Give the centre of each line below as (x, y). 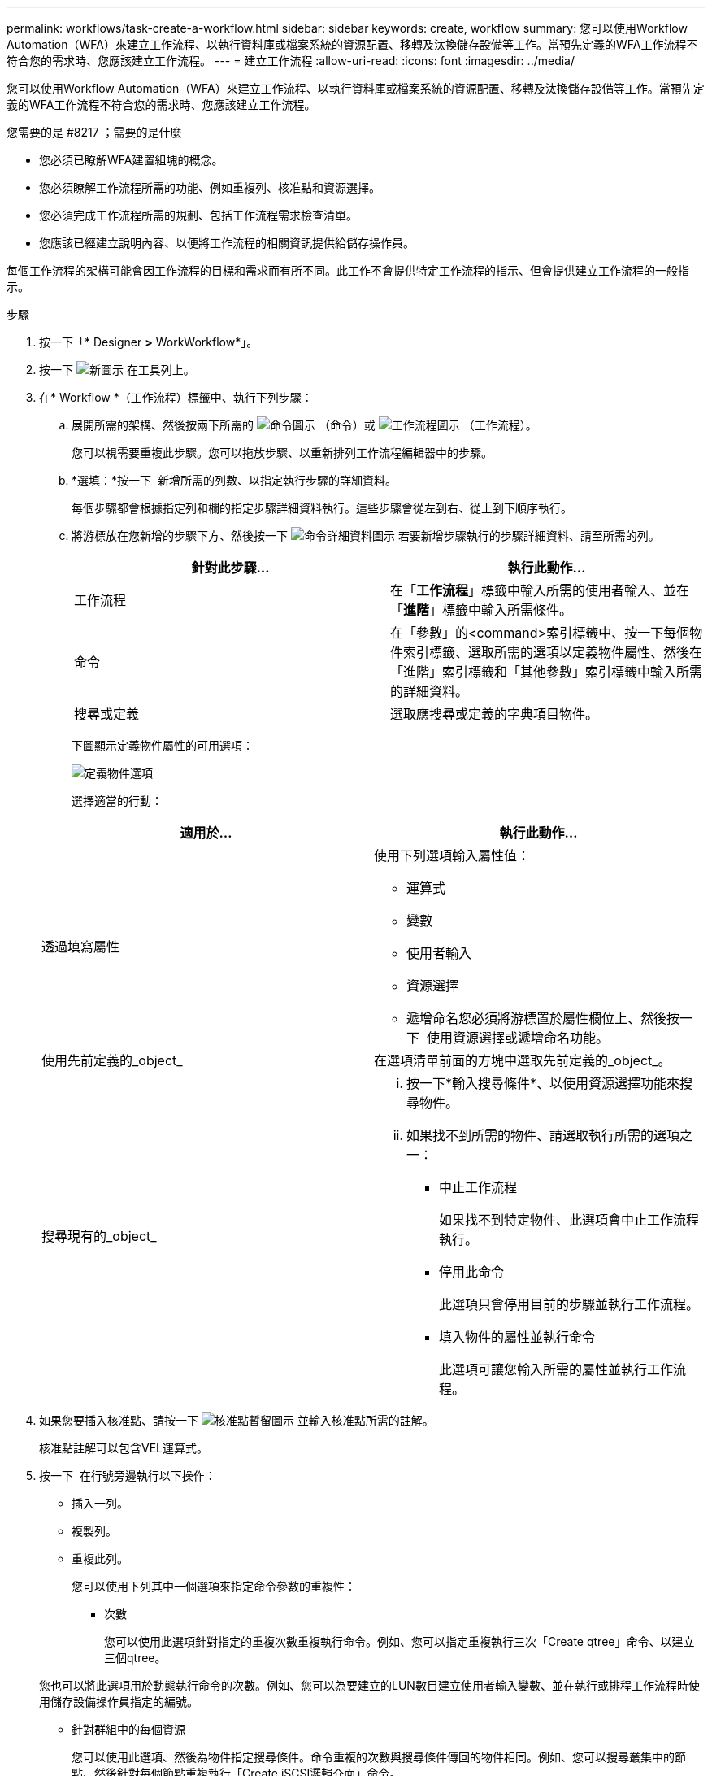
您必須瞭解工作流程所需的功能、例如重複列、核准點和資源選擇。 (210, 187)
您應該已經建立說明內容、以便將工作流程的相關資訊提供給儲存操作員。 (227, 243)
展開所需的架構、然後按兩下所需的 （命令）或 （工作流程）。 (304, 425)
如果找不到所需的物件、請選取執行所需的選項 (543, 1135)
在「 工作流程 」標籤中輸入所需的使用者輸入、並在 (540, 590)
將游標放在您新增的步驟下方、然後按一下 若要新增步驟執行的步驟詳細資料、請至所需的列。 (366, 535)
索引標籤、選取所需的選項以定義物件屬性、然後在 (553, 652)
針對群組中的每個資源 (128, 1729)
